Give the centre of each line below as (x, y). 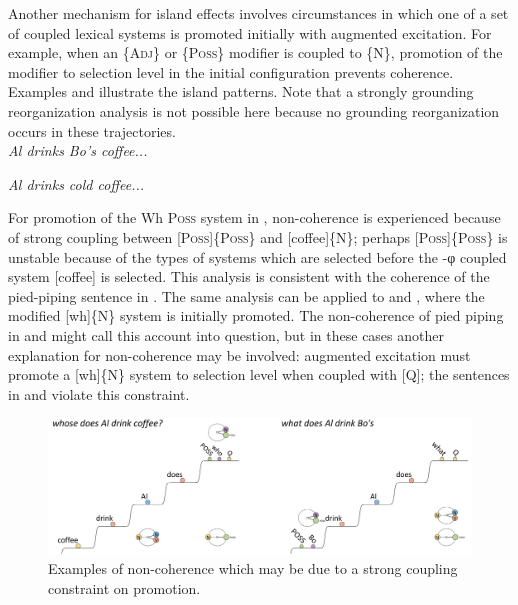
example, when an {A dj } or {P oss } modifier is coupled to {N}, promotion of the (255, 52)
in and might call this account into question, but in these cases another (226, 334)
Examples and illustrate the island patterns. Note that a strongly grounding (241, 91)
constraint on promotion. (124, 587)
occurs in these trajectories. (92, 130)
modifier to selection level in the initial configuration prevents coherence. (231, 71)
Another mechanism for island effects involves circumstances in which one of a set (258, 13)
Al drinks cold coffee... (76, 183)
